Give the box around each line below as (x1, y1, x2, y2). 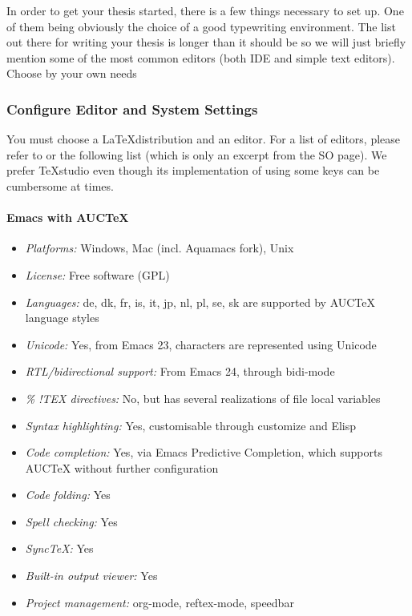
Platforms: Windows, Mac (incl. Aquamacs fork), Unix (25, 240, 294, 256)
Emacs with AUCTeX (6, 209, 129, 226)
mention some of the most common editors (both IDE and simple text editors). (6, 49, 395, 66)
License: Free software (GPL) (25, 266, 170, 283)
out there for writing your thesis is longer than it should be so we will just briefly (6, 34, 406, 50)
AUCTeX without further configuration (25, 459, 219, 476)
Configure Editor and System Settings (6, 99, 258, 119)
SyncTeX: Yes (25, 540, 94, 557)
